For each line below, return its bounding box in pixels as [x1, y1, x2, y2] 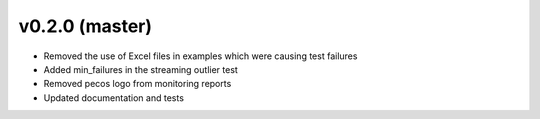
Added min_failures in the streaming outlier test [43, 63, 239, 75]
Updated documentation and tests [43, 91, 185, 104]
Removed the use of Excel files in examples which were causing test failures [43, 50, 358, 62]
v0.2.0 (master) [18, 15, 153, 37]
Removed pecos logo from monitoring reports [43, 78, 232, 90]
